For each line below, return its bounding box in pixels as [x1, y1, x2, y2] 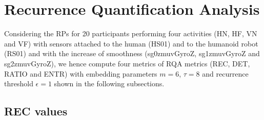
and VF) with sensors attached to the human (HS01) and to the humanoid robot [4, 38, 258, 49]
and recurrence [202, 68, 249, 79]
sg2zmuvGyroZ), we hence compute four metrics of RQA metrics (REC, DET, [4, 58, 250, 68]
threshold [4, 78, 33, 89]
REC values [4, 103, 68, 119]
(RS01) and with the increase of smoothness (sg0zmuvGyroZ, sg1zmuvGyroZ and [4, 48, 260, 59]
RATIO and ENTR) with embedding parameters [4, 68, 157, 79]
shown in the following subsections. [54, 78, 165, 89]
